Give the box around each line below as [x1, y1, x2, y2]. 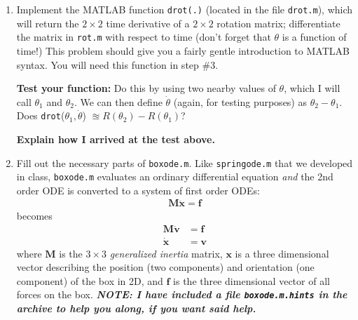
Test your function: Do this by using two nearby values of [16, 81, 276, 95]
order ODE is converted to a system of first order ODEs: [16, 182, 260, 197]
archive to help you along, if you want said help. [16, 301, 256, 315]
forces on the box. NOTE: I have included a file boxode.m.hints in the [16, 287, 347, 302]
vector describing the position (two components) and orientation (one [16, 260, 315, 274]
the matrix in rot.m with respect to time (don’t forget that [16, 29, 271, 44]
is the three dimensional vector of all [173, 273, 330, 288]
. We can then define [74, 94, 163, 109]
